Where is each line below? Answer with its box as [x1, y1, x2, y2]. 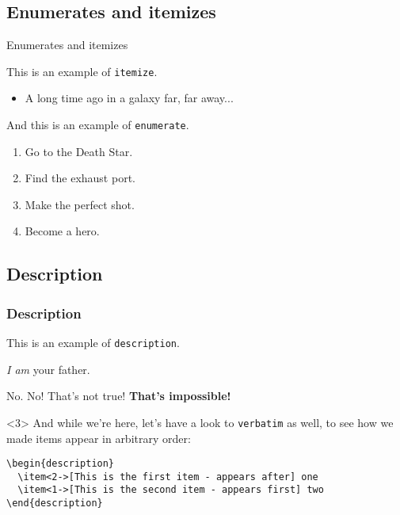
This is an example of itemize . [6, 63, 158, 79]
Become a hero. [25, 223, 100, 239]
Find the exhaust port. [25, 170, 135, 186]
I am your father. [6, 360, 90, 377]
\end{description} [6, 498, 103, 509]
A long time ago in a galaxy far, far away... [25, 90, 234, 106]
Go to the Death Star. [25, 143, 133, 159]
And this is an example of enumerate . [6, 116, 189, 133]
